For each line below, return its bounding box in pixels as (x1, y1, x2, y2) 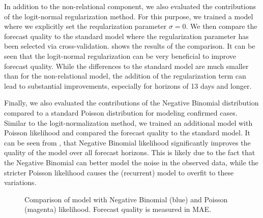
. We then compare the (186, 21, 257, 31)
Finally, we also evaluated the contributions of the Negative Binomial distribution (4, 97, 259, 108)
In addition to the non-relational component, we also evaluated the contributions (4, 1, 256, 11)
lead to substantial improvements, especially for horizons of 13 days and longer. (4, 80, 252, 91)
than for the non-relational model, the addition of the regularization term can (4, 70, 246, 81)
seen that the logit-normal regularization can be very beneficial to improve (4, 50, 237, 61)
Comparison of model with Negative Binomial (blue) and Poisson (24, 194, 228, 204)
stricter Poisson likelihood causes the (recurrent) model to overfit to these (4, 167, 234, 177)
